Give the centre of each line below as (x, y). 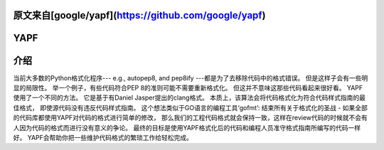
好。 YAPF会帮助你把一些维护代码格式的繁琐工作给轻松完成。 (103, 137)
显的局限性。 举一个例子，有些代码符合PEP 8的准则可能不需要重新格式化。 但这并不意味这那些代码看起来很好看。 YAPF (188, 87)
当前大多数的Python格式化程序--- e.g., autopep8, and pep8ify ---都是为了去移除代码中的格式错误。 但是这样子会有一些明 (191, 77)
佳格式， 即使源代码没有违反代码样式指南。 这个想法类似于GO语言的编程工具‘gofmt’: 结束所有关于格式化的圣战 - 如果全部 (190, 107)
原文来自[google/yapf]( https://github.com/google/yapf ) (139, 15)
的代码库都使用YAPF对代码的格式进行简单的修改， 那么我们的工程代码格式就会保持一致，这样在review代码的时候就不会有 (190, 118)
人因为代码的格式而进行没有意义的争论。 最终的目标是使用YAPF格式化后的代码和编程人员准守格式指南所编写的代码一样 (187, 127)
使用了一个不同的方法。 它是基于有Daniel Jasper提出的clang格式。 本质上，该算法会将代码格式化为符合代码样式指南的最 (190, 98)
